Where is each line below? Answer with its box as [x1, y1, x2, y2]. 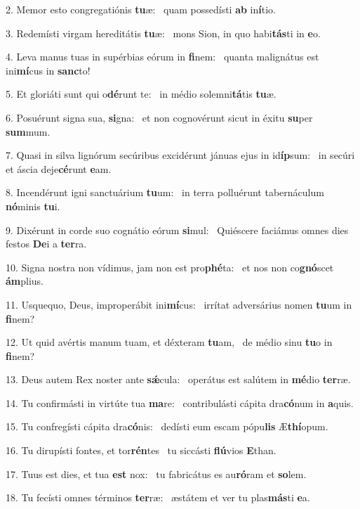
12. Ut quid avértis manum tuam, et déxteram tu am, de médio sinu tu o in [6, 335, 333, 349]
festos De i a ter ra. [6, 236, 87, 251]
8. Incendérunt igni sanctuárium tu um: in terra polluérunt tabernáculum [6, 185, 324, 200]
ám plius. [6, 273, 44, 288]
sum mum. [6, 124, 51, 138]
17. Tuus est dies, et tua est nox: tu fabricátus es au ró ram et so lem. [6, 466, 307, 481]
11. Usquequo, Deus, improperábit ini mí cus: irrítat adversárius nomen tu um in [6, 297, 352, 311]
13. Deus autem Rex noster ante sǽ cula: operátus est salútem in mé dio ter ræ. [6, 372, 351, 387]
